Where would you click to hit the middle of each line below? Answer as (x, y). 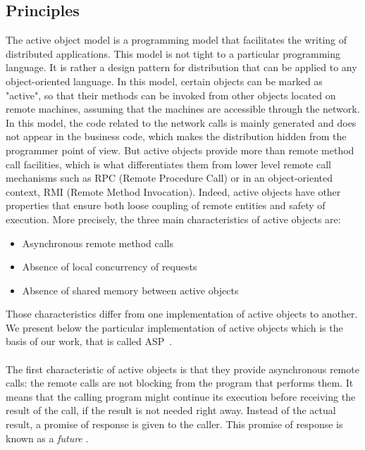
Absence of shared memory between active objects (130, 290)
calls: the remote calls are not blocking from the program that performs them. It (180, 383)
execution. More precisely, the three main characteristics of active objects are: (173, 219)
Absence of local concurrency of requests (110, 267)
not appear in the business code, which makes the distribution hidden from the (176, 136)
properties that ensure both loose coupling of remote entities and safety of (166, 205)
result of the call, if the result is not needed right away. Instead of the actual (171, 410)
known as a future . (47, 438)
